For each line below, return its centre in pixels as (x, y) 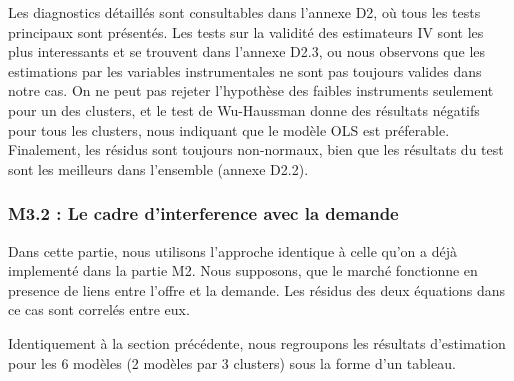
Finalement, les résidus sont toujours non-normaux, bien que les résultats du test (256, 149)
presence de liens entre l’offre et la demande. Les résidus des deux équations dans (257, 289)
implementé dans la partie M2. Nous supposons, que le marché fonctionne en (243, 270)
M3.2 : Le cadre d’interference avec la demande (203, 213)
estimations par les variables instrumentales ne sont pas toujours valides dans (245, 70)
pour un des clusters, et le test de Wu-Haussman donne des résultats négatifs (244, 109)
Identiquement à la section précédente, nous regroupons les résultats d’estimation (257, 342)
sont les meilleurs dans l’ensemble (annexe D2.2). (158, 168)
